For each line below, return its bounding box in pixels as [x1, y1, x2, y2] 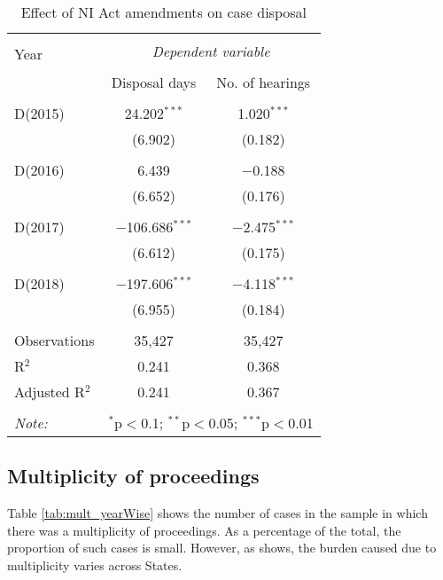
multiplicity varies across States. [7, 555, 183, 574]
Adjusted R [14, 381, 85, 402]
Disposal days [111, 72, 197, 92]
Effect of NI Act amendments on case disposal [20, 2, 307, 22]
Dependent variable [152, 41, 270, 61]
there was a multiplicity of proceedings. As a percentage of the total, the [7, 521, 401, 539]
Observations [14, 330, 95, 350]
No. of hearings [216, 72, 311, 92]
